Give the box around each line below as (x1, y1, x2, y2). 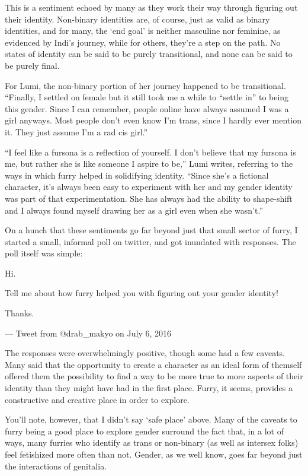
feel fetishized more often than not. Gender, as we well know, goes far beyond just (5, 448, 303, 460)
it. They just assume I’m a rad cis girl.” (5, 125, 148, 138)
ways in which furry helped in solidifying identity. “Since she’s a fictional (5, 169, 269, 181)
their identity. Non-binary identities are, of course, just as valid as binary (5, 12, 270, 25)
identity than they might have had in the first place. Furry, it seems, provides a (5, 382, 293, 394)
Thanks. (5, 307, 34, 319)
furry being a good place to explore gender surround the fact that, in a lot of (5, 424, 284, 437)
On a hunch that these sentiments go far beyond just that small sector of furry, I (5, 224, 298, 236)
